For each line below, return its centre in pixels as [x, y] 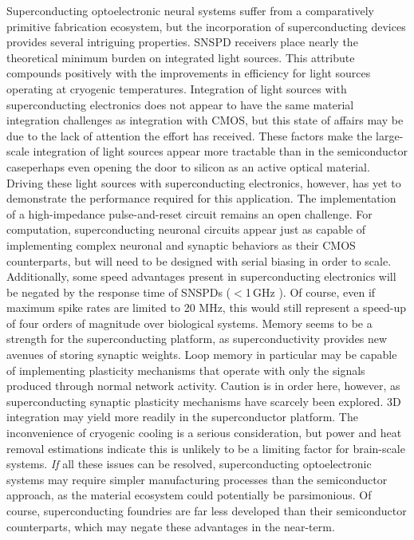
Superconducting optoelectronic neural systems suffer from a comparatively [190, 10]
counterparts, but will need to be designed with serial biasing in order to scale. [199, 260]
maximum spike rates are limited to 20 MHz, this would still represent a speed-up [207, 307]
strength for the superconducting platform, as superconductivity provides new [197, 339]
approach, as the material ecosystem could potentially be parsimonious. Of [189, 495]
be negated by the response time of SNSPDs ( [119, 292]
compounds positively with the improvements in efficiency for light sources [189, 73]
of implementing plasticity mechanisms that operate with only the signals [186, 370]
